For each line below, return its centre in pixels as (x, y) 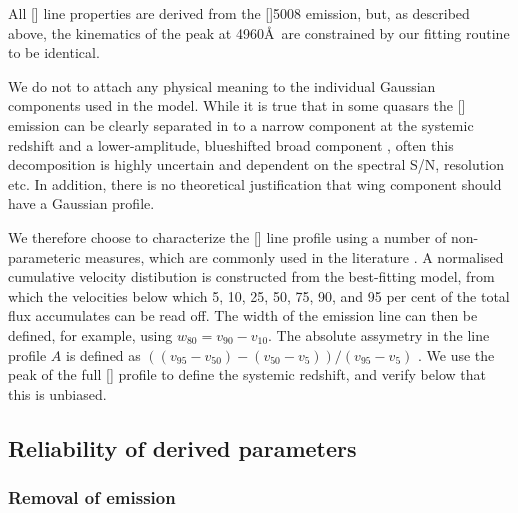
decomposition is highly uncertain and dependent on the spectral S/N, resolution (256, 164)
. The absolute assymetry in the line (379, 334)
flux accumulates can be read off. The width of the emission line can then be (243, 315)
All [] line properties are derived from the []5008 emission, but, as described (239, 13)
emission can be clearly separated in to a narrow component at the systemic (241, 124)
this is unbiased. (57, 393)
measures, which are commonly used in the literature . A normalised (294, 256)
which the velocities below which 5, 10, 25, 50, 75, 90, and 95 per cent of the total (259, 295)
